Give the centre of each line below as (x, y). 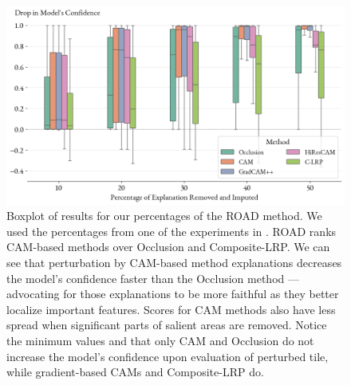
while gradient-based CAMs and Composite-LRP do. (135, 372)
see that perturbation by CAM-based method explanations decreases (174, 263)
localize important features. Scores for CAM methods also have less (171, 309)
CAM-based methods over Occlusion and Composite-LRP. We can (168, 247)
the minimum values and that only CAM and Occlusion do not (160, 340)
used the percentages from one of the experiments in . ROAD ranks (172, 231)
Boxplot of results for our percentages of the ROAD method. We (164, 216)
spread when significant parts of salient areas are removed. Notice (167, 325)
